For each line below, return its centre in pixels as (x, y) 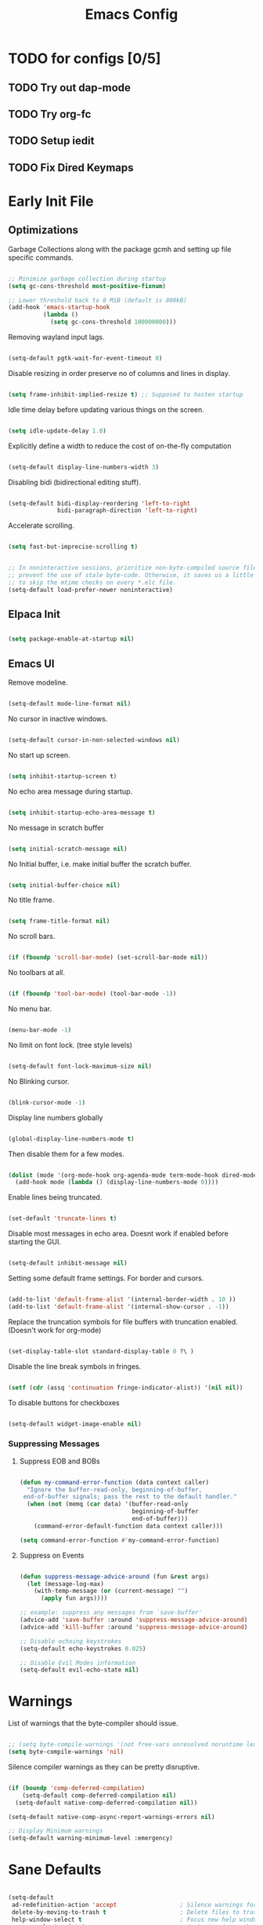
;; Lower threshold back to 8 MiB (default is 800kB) (98, 300)
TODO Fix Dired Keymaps (71, 168)
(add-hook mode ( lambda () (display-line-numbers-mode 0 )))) (117, 1182)
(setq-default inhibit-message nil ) (68, 1263)
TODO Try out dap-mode (70, 88)
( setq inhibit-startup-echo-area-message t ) (82, 813)
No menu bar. (30, 1009)
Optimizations (43, 230)
